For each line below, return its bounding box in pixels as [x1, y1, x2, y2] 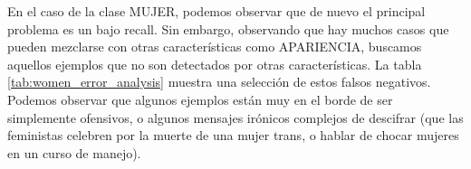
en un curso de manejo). [7, 143, 141, 162]
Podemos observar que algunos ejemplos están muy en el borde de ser [7, 89, 393, 108]
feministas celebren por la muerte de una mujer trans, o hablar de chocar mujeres [7, 126, 459, 145]
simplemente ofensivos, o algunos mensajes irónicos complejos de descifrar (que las [7, 108, 464, 127]
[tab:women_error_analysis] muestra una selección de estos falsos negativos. [7, 72, 431, 91]
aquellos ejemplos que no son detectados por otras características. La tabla [7, 54, 422, 73]
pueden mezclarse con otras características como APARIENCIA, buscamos [7, 37, 422, 56]
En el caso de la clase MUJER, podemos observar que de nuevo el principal [7, 2, 426, 20]
